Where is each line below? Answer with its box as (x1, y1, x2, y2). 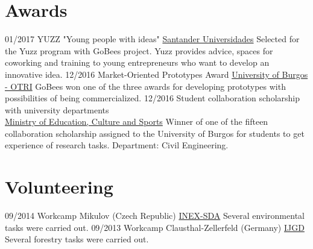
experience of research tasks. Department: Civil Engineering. (5, 139, 229, 151)
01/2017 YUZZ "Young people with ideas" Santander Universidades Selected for (5, 33, 300, 45)
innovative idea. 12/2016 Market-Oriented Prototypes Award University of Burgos (5, 68, 308, 80)
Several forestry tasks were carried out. (5, 233, 149, 245)
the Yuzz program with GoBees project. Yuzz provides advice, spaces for (5, 44, 273, 57)
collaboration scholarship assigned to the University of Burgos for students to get (5, 127, 305, 139)
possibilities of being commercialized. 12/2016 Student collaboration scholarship (5, 92, 300, 104)
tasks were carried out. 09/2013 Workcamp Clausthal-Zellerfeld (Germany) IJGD (5, 221, 305, 233)
